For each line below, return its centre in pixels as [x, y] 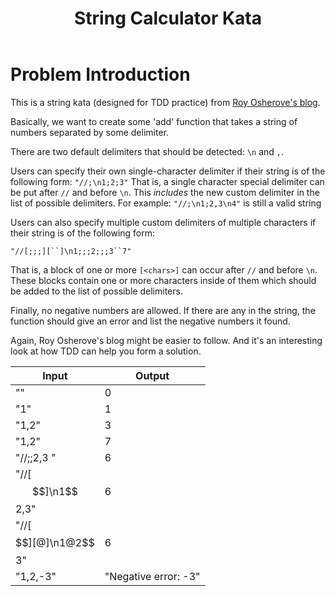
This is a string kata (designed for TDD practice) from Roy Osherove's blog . [165, 102]
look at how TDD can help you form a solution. [106, 351]
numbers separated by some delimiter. [89, 132]
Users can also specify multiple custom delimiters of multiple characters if [163, 222]
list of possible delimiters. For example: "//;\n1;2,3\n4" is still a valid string [166, 203]
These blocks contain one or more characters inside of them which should [163, 280]
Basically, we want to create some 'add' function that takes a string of [154, 121]
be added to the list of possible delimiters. [96, 291]
